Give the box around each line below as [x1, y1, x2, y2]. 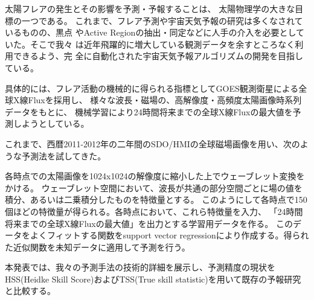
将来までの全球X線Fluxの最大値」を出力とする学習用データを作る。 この [5, 217, 293, 229]
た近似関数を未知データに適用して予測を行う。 [5, 240, 190, 253]
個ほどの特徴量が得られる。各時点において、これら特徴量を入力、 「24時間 [5, 205, 303, 217]
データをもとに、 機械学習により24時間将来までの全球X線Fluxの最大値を [5, 105, 293, 118]
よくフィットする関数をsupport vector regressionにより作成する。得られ [30, 229, 309, 241]
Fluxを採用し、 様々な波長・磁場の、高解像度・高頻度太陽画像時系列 [28, 94, 302, 106]
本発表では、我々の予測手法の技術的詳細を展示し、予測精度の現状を [5, 261, 275, 273]
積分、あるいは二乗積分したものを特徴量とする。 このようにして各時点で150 [5, 193, 307, 206]
